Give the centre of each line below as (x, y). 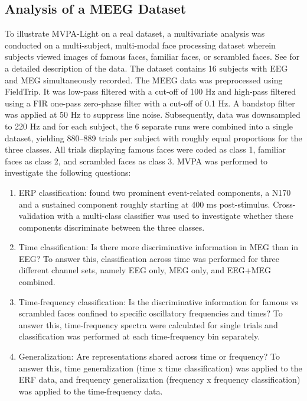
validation (37, 216)
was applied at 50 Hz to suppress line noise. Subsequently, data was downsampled (153, 114)
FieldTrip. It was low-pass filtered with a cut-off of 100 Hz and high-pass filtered (151, 91)
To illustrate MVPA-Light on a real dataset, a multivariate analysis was (135, 33)
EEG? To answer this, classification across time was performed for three (149, 258)
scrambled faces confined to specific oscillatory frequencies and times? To (151, 313)
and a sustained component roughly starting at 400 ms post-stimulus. (144, 204)
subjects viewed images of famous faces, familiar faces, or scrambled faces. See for (152, 56)
